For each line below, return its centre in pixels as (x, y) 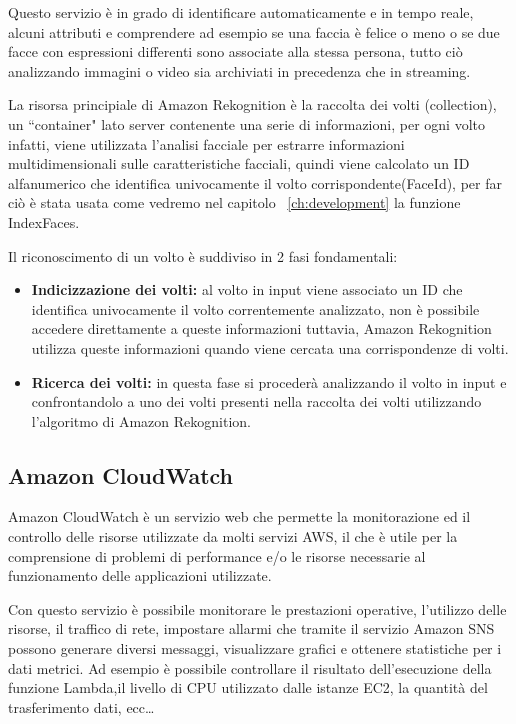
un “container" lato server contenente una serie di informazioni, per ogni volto (246, 123)
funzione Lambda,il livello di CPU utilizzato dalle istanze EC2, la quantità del (248, 687)
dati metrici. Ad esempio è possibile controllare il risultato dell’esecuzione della (250, 667)
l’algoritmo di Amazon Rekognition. (141, 420)
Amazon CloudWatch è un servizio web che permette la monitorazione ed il (239, 516)
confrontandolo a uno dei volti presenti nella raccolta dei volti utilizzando (256, 401)
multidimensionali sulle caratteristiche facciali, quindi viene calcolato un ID (239, 163)
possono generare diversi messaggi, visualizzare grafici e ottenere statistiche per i (255, 648)
